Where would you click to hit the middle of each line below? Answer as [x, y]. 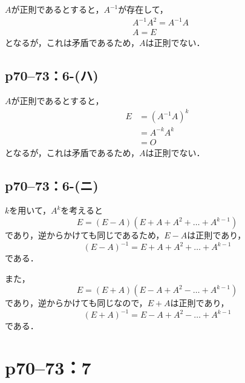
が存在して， [143, 9]
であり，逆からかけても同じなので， [76, 303]
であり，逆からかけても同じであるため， [85, 235]
